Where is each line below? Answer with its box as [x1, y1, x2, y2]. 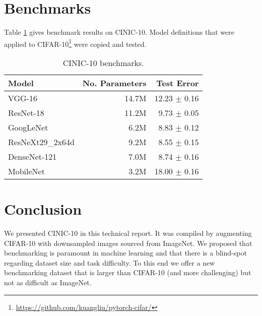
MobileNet [8, 165, 45, 177]
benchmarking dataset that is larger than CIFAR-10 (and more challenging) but [4, 267, 251, 278]
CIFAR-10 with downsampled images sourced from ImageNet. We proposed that [4, 237, 252, 248]
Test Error [156, 77, 199, 89]
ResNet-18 [8, 106, 44, 118]
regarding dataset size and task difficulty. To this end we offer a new [4, 257, 215, 268]
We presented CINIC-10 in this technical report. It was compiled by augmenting [4, 228, 252, 238]
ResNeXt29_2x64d [8, 136, 75, 148]
